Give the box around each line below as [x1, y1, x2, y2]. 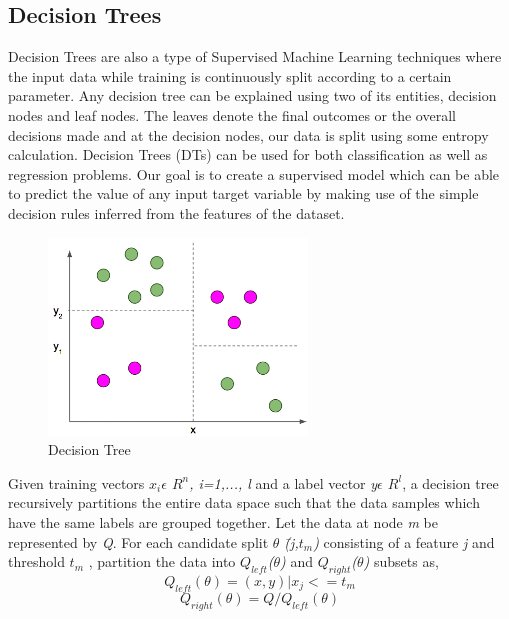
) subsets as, [363, 551, 439, 572]
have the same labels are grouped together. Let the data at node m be [8, 511, 438, 532]
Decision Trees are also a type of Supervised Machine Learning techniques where [8, 46, 502, 67]
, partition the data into [88, 551, 236, 572]
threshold [8, 551, 65, 572]
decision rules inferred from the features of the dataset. [8, 202, 345, 223]
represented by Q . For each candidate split [8, 531, 269, 552]
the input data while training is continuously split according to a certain [8, 65, 452, 86]
